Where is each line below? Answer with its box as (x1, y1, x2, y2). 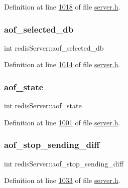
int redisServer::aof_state (4, 100, 82, 111)
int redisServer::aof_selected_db (4, 42, 104, 53)
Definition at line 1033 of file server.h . (4, 175, 120, 185)
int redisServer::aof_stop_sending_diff (4, 158, 123, 168)
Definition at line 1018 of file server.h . (4, 2, 120, 12)
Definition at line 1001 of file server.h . (4, 117, 120, 127)
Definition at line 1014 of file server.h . (4, 59, 120, 70)
